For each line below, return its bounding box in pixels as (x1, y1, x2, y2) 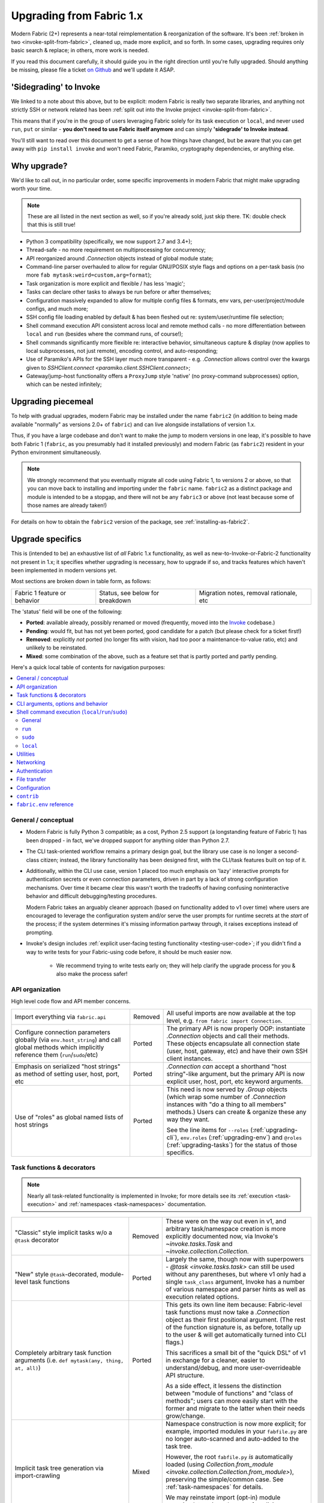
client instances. (166, 1054, 213, 1062)
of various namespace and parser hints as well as (166, 1285, 306, 1293)
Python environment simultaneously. (11, 448, 101, 456)
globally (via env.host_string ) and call (14, 1035, 121, 1044)
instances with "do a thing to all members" (166, 1100, 287, 1109)
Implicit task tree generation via (14, 1464, 104, 1472)
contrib (16, 792, 39, 800)
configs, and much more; (26, 305, 88, 312)
